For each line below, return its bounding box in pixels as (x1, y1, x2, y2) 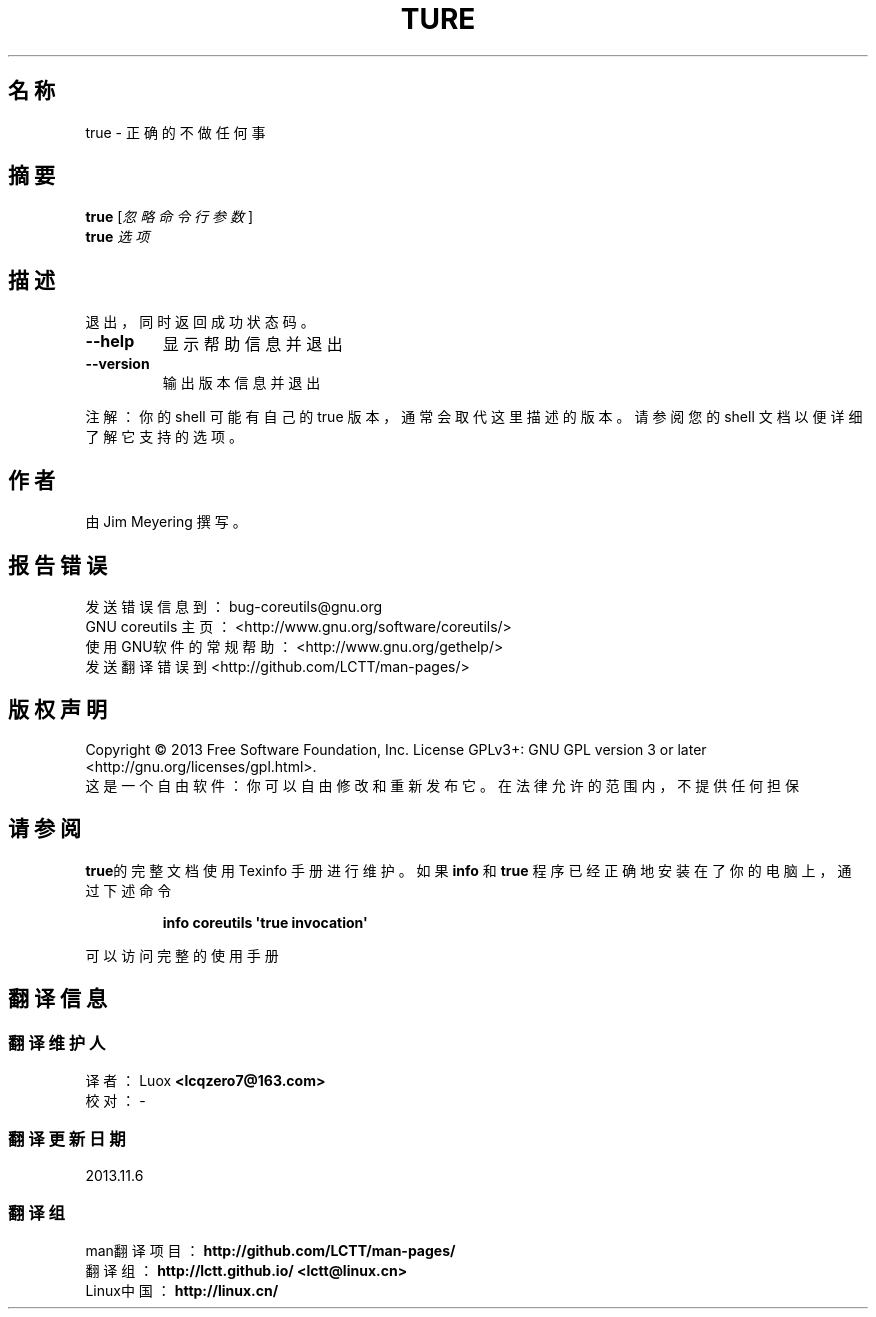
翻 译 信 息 (8, 986, 107, 1012)
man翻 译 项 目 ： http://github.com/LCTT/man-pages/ (85, 1242, 456, 1260)
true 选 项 (85, 228, 150, 246)
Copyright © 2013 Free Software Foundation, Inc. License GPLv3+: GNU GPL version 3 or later (85, 740, 707, 758)
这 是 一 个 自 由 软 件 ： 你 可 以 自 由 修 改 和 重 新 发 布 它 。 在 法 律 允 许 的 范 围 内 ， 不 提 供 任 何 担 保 (85, 776, 799, 794)
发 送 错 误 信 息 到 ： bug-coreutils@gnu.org (85, 597, 383, 615)
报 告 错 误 (8, 552, 107, 578)
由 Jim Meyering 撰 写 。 (85, 513, 247, 531)
